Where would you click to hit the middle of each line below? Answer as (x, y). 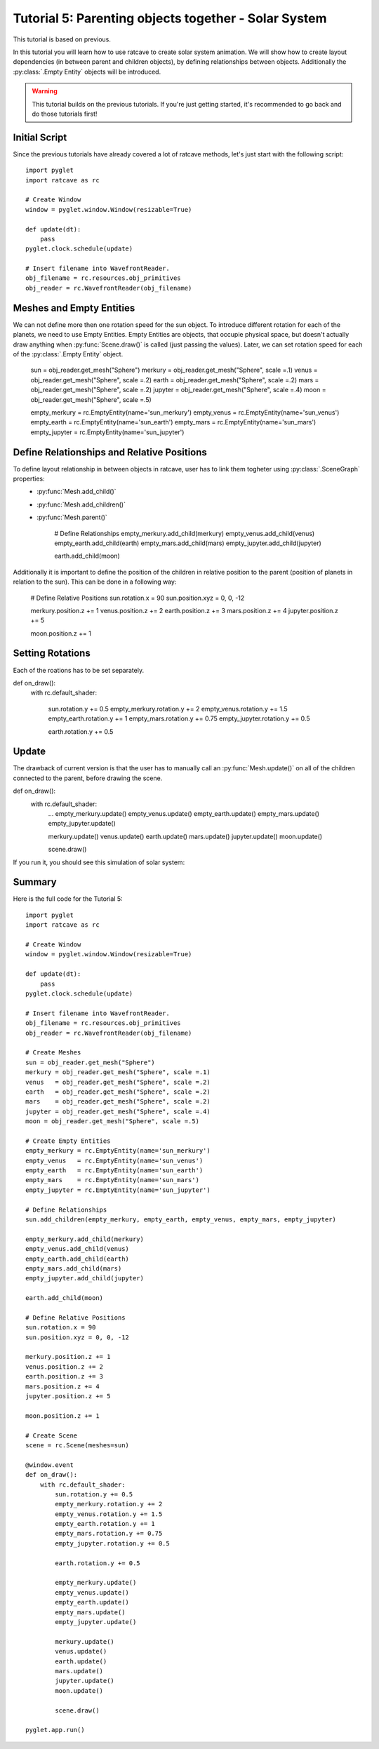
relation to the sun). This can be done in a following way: (95, 582)
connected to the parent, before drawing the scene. (88, 778)
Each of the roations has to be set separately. (78, 670)
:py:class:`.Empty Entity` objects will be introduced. (87, 72)
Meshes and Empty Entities (74, 308)
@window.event (49, 1465)
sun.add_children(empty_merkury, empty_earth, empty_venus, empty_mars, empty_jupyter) (181, 1219)
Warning (45, 91)
